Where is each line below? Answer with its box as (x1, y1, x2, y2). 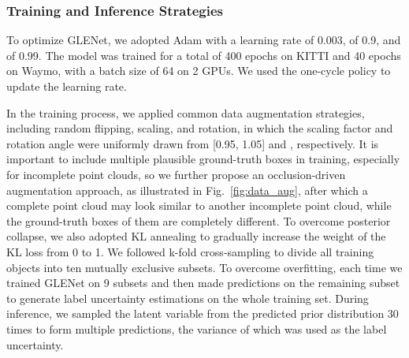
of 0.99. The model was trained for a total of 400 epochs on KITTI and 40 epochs (6, 47, 401, 63)
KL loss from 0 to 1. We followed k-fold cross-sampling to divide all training (6, 243, 374, 259)
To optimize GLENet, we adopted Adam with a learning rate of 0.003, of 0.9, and (6, 32, 401, 48)
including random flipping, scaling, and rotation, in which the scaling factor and (6, 120, 393, 136)
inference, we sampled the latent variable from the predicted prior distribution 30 (6, 305, 399, 322)
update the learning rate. (6, 78, 127, 94)
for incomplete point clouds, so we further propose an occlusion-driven (6, 166, 346, 182)
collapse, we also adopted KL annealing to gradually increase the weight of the (6, 228, 386, 244)
